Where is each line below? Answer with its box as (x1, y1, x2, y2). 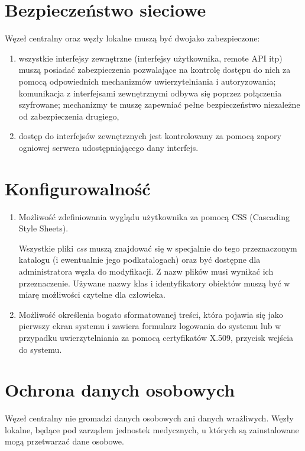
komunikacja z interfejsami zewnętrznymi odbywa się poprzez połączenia (18, 86, 282, 99)
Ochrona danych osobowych (5, 378, 235, 402)
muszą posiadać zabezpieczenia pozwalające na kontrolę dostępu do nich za (18, 63, 291, 76)
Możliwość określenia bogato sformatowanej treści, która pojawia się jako (18, 308, 283, 320)
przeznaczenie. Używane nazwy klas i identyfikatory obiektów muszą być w (18, 276, 290, 289)
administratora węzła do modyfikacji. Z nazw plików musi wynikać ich (18, 265, 274, 277)
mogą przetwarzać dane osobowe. (5, 435, 124, 447)
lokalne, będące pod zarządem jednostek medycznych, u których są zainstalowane (5, 423, 299, 436)
